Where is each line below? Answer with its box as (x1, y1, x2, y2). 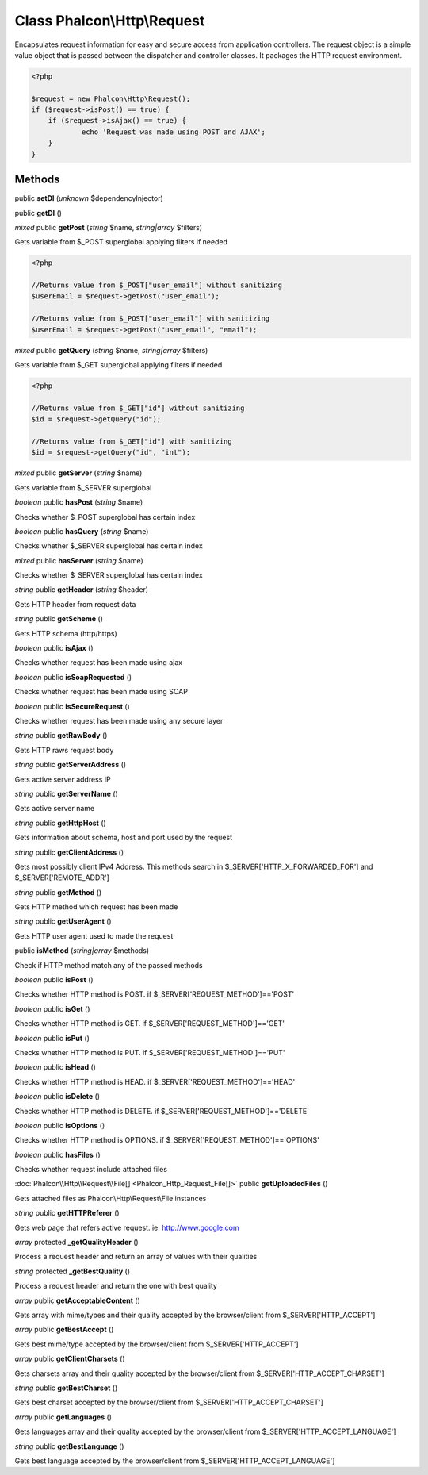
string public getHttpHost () (14, 818, 106, 828)
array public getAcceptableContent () (14, 1296, 140, 1305)
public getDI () (14, 208, 63, 217)
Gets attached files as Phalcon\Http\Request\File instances (14, 1193, 207, 1203)
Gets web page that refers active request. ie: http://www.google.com (14, 1223, 239, 1232)
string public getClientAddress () (14, 847, 124, 857)
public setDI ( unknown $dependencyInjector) (14, 194, 164, 203)
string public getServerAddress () (14, 760, 127, 770)
